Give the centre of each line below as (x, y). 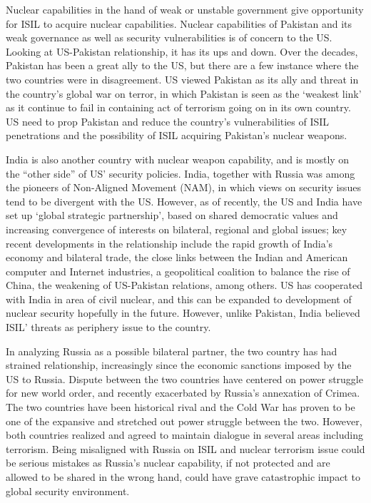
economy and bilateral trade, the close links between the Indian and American (177, 257)
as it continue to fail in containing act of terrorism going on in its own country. (178, 107)
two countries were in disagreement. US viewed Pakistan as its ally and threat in (182, 79)
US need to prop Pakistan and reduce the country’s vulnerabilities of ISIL (168, 121)
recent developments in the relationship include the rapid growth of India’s (169, 243)
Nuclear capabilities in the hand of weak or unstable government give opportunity (185, 9)
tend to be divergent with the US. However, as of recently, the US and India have (184, 201)
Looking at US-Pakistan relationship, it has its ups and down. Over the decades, (182, 51)
